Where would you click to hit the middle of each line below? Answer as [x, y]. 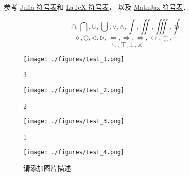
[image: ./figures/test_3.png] [74, 121]
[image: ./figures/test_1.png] [74, 59]
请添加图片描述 [47, 168]
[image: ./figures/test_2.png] [74, 90]
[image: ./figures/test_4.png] [74, 152]
